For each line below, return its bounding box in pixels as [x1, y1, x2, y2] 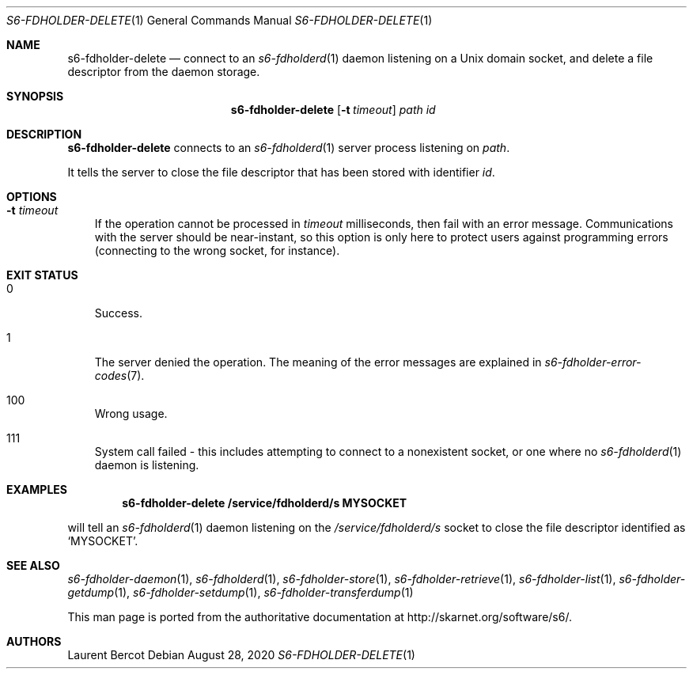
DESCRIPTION [6, 127, 82, 141]
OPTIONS [6, 190, 57, 203]
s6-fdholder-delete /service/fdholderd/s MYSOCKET [122, 496, 407, 510]
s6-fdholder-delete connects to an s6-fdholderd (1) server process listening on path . [67, 141, 510, 154]
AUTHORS [6, 635, 62, 648]
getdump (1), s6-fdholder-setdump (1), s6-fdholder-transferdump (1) [67, 586, 414, 599]
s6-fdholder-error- [544, 355, 642, 369]
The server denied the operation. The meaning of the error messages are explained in [94, 355, 542, 369]
